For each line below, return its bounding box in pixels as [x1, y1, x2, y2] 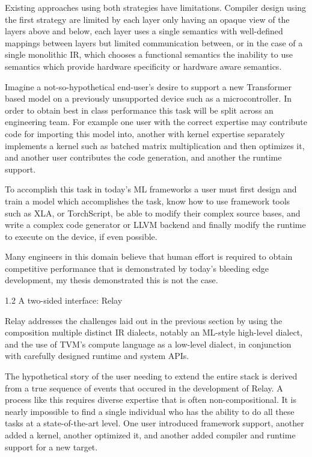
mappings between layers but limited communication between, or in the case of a [5, 36, 303, 49]
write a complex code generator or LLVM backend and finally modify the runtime [5, 218, 306, 231]
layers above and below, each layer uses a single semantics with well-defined [5, 25, 283, 37]
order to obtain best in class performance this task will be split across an [5, 103, 274, 116]
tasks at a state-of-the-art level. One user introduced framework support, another [5, 417, 304, 429]
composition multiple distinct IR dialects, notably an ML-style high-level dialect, [5, 326, 302, 339]
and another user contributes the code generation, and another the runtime [5, 151, 282, 164]
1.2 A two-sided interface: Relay [5, 294, 123, 307]
